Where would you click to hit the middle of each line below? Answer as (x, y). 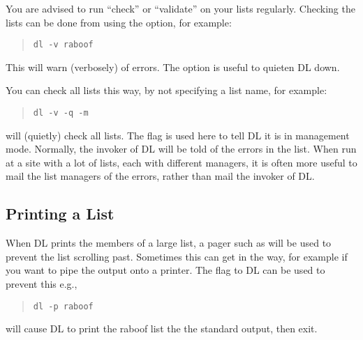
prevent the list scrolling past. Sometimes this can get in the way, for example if (177, 256)
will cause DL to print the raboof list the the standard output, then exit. (162, 329)
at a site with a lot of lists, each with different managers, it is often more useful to (181, 162)
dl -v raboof (63, 45)
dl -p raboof (63, 306)
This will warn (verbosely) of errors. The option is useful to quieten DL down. (173, 67)
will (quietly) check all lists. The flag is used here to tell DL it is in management (178, 135)
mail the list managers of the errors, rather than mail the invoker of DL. (160, 176)
